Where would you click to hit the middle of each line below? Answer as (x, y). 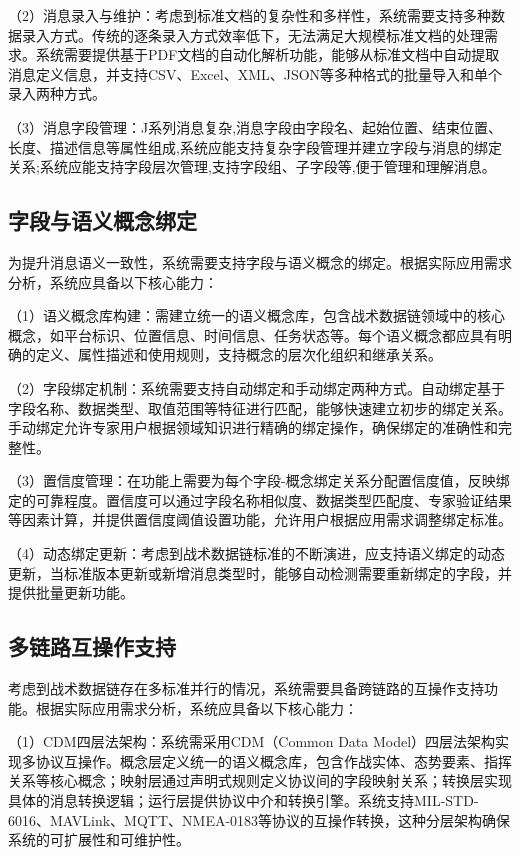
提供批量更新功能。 (71, 592)
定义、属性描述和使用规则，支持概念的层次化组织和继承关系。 (238, 354)
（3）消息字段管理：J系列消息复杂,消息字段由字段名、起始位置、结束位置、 (255, 126)
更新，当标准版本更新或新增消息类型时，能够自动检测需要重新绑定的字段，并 (260, 572)
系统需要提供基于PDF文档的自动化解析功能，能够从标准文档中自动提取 (267, 54)
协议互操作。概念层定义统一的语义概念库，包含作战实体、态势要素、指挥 (273, 760)
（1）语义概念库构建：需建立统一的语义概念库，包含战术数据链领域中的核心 (256, 315)
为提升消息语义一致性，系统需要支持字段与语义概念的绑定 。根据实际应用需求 (260, 261)
